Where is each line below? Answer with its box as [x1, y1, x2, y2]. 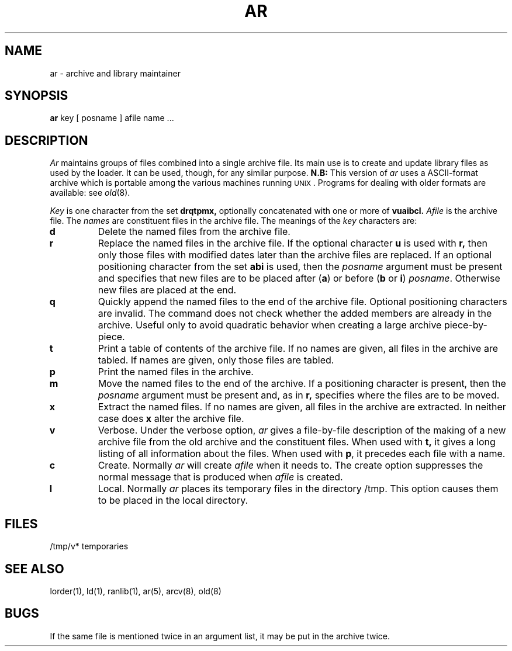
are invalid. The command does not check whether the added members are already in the [98, 307, 492, 320]
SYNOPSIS [5, 88, 68, 103]
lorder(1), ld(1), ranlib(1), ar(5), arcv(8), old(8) [50, 586, 222, 596]
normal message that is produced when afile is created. [98, 471, 343, 483]
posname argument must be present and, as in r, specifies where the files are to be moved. [98, 389, 500, 401]
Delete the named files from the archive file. [98, 226, 290, 238]
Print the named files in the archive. [98, 366, 254, 378]
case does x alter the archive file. [98, 413, 244, 425]
